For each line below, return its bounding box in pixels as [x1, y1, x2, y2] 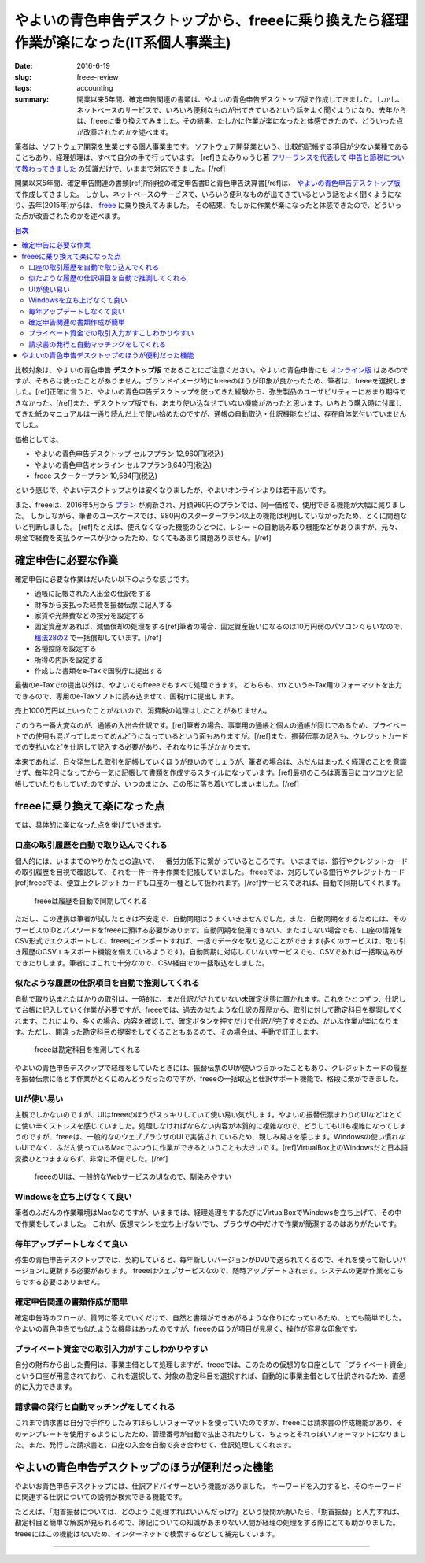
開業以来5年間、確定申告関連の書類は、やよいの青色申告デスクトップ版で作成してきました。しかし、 [76, 94, 405, 104]
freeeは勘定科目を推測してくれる [34, 1045, 141, 1054]
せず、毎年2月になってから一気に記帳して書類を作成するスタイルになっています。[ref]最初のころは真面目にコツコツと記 [14, 768, 403, 777]
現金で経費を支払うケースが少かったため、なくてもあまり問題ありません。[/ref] [14, 532, 272, 543]
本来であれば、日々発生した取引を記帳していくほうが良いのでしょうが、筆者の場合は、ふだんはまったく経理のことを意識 [14, 757, 407, 766]
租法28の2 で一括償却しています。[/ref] [34, 632, 161, 642]
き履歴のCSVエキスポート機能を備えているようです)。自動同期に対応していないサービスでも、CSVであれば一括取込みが [14, 947, 403, 957]
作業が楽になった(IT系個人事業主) [14, 34, 231, 51]
